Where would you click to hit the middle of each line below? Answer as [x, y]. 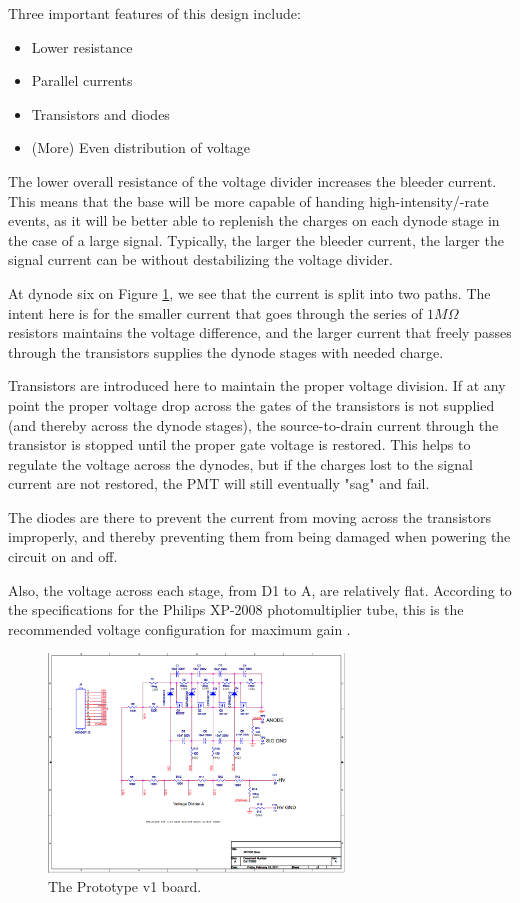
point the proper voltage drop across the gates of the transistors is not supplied [251, 404]
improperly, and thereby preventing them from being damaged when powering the [259, 536]
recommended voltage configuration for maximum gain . [179, 628]
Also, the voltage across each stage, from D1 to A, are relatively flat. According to [260, 589]
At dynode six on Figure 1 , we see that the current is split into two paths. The [249, 292]
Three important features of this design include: [154, 13]
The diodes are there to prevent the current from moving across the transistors [249, 516]
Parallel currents [82, 80]
